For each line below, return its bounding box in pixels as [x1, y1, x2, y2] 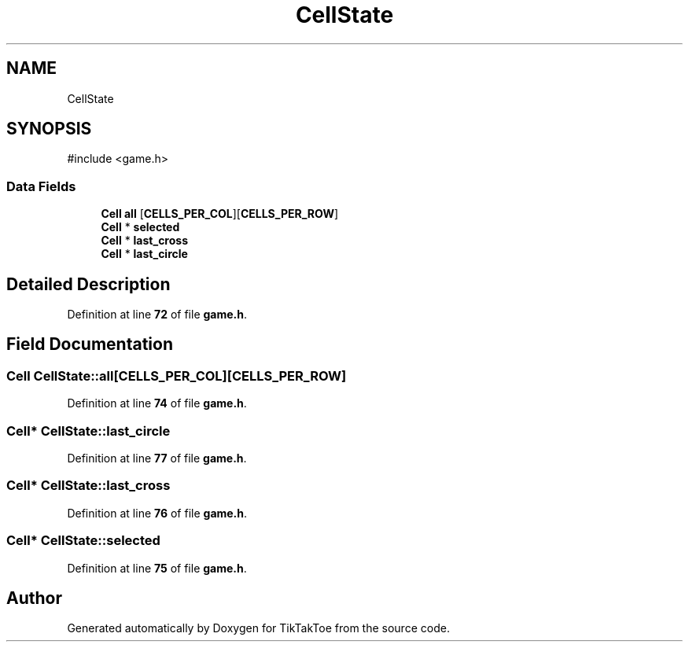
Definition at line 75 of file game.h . [67, 561, 247, 575]
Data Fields [6, 178, 76, 194]
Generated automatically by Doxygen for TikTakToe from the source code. [67, 621, 450, 635]
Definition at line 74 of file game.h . [67, 396, 247, 411]
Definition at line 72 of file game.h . [67, 307, 248, 322]
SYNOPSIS [6, 119, 92, 139]
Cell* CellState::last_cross [6, 477, 171, 494]
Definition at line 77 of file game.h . [67, 451, 247, 465]
